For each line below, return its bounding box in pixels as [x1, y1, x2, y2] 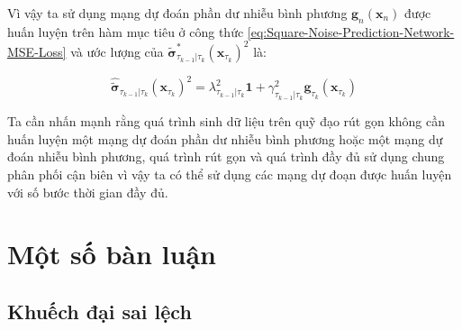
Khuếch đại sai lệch [7, 297, 192, 325]
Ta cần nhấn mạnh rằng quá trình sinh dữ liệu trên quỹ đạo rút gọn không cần [7, 112, 446, 131]
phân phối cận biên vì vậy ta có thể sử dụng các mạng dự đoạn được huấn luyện [7, 164, 452, 183]
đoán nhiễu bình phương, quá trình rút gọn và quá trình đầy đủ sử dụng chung [7, 147, 445, 166]
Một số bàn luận [7, 235, 216, 272]
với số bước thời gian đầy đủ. [7, 182, 168, 201]
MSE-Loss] [7, 41, 67, 60]
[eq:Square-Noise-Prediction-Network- [247, 22, 455, 41]
